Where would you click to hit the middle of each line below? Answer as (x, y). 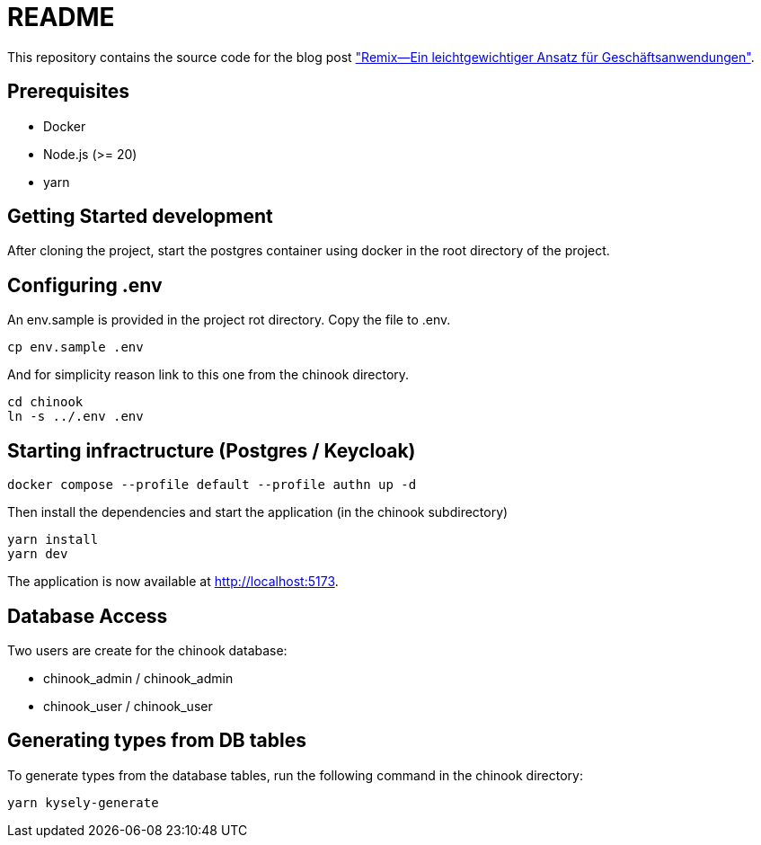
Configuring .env (85, 285)
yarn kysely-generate (83, 802)
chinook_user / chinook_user (128, 706)
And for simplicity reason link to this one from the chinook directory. (208, 375)
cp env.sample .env (75, 347)
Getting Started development (140, 217)
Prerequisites (68, 92)
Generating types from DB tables (157, 741)
